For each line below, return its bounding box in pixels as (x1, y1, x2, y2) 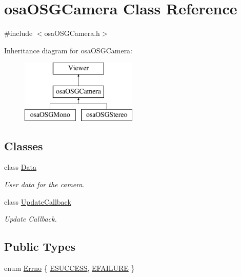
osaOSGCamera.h (44, 28, 100, 38)
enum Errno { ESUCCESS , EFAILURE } (4, 263, 135, 273)
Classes (4, 137, 43, 153)
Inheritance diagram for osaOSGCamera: (4, 45, 133, 55)
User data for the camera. (4, 179, 85, 190)
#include (4, 28, 33, 38)
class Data (4, 162, 36, 172)
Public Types (4, 239, 76, 254)
